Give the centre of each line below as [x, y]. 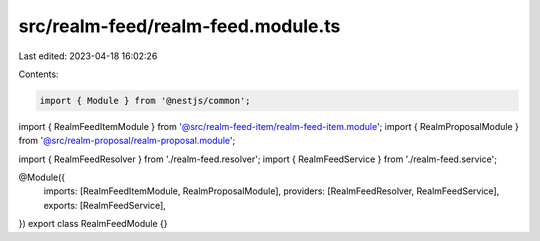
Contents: [38, 74]
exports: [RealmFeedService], [105, 205]
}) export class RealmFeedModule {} [93, 224]
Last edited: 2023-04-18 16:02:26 [88, 56]
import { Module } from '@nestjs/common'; [145, 100]
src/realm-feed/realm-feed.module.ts [179, 26]
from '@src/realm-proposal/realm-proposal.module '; [127, 141]
